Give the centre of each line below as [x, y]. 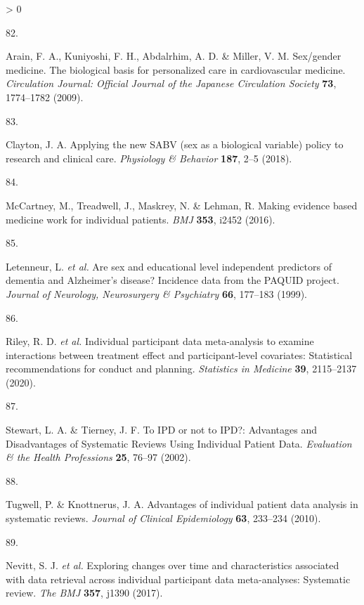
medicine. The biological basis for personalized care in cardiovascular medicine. [176, 69]
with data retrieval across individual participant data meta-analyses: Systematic [178, 579]
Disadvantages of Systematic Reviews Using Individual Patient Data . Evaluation [179, 443]
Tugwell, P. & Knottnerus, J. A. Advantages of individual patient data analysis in [182, 504]
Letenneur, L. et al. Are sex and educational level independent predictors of [169, 266]
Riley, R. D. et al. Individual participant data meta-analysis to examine [160, 341]
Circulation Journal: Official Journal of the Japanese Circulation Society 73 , [171, 83]
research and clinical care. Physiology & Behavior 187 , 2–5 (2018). [149, 158]
